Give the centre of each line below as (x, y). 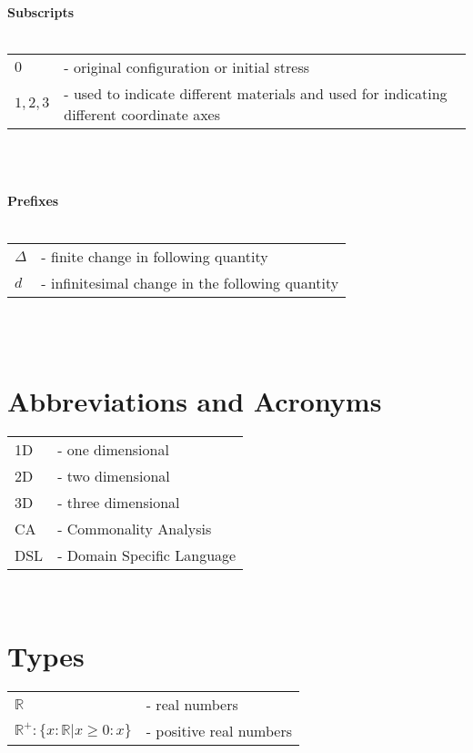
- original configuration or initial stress (187, 67)
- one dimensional (113, 449)
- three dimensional (119, 502)
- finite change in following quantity (155, 256)
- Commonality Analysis (135, 528)
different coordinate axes (142, 115)
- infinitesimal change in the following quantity (190, 282)
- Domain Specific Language (147, 555)
